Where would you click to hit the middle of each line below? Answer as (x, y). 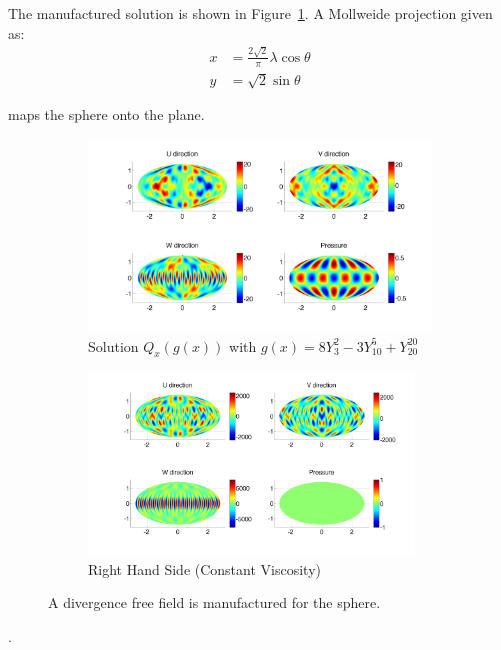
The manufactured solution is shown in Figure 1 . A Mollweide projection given (250, 13)
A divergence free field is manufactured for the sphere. (214, 602)
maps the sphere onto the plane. (106, 114)
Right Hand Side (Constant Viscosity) (204, 568)
